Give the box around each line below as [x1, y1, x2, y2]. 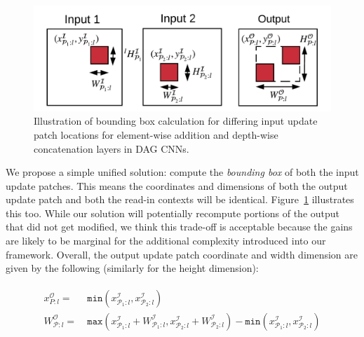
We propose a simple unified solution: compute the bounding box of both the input [6, 165, 359, 179]
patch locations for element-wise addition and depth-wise [34, 127, 278, 142]
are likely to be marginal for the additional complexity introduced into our [6, 233, 326, 248]
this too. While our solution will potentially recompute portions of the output [6, 205, 340, 220]
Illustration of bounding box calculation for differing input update [34, 114, 318, 128]
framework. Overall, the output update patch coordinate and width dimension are [6, 247, 358, 261]
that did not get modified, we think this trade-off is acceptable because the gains [6, 219, 353, 234]
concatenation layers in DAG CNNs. [34, 141, 189, 156]
